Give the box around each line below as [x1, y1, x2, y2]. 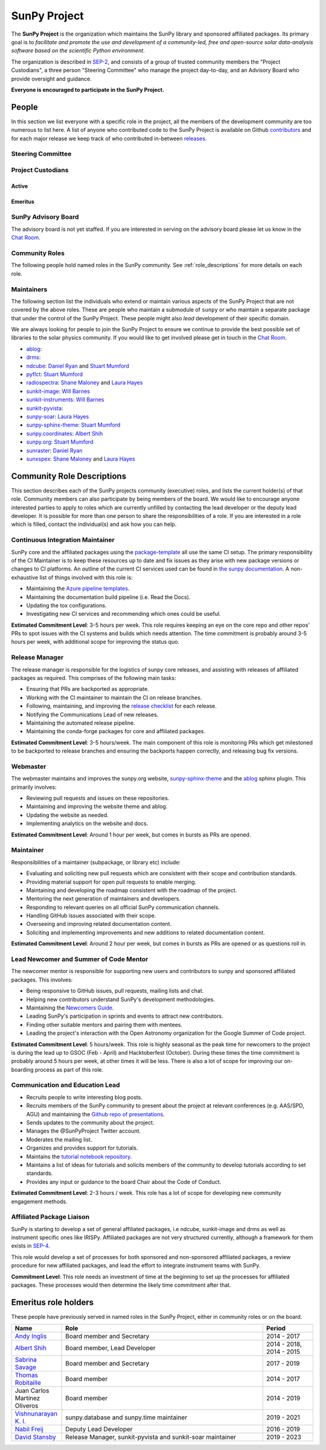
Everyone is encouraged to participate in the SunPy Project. [11, 86, 165, 93]
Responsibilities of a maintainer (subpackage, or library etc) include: [11, 858, 181, 866]
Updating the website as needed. [26, 811, 109, 818]
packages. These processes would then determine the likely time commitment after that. [11, 1281, 232, 1289]
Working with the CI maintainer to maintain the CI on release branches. [26, 694, 202, 701]
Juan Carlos [14, 1387, 50, 1395]
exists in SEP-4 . [11, 1242, 51, 1249]
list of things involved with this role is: [39, 574, 133, 581]
